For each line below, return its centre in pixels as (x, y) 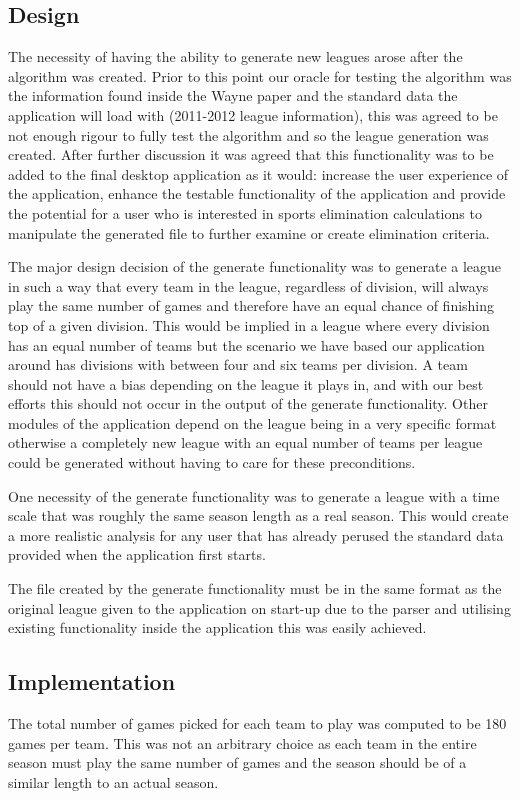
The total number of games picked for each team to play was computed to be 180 (257, 723)
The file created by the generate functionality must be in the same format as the (255, 588)
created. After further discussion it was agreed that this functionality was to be (251, 154)
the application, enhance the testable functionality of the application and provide (257, 193)
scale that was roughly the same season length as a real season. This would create (258, 515)
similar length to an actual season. (113, 781)
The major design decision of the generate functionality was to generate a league (255, 266)
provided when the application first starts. (137, 554)
